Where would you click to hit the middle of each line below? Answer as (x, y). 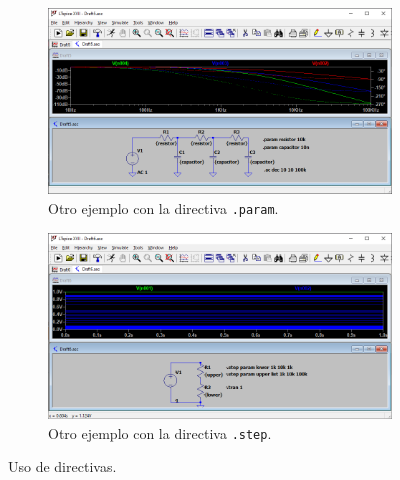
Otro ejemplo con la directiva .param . (163, 207)
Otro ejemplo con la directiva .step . (160, 432)
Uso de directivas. (62, 466)
